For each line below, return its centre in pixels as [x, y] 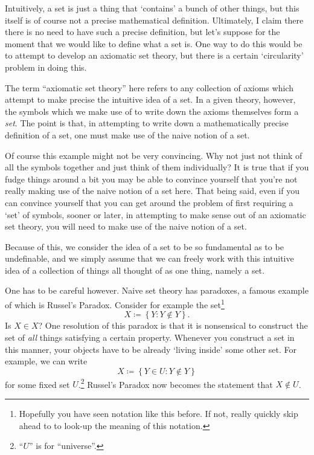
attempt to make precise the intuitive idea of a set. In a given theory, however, [150, 99]
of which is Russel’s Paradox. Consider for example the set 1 [115, 304]
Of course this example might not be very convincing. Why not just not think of [154, 155]
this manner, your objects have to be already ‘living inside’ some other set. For [151, 349]
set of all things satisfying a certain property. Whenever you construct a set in [150, 337]
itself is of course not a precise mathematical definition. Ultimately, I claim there [154, 20]
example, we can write [46, 361]
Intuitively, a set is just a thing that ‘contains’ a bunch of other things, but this [152, 8]
